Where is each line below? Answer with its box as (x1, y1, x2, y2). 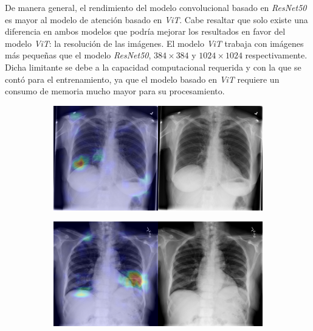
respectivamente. (245, 49, 308, 61)
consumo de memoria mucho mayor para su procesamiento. (5, 85, 225, 97)
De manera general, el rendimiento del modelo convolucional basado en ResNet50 (5, 1, 307, 13)
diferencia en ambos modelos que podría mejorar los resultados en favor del (5, 25, 286, 38)
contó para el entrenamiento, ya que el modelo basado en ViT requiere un (5, 72, 280, 85)
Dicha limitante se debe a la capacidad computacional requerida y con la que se (5, 60, 301, 73)
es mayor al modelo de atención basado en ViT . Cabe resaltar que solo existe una (5, 13, 308, 26)
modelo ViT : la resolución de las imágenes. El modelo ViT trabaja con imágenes (5, 37, 304, 49)
